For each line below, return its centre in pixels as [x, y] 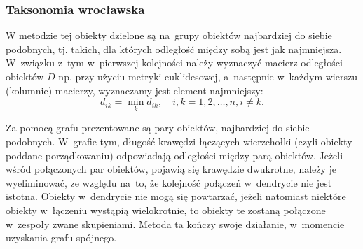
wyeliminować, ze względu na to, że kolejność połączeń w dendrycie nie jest [169, 182]
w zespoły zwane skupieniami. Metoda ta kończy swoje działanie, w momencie [175, 223]
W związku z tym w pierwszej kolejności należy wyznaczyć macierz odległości [174, 63]
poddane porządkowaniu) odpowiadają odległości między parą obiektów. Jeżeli [174, 155]
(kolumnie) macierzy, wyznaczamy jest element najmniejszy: [135, 90]
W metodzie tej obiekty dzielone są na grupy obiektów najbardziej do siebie [169, 35]
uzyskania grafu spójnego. [61, 237]
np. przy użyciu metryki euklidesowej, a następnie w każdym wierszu [208, 76]
